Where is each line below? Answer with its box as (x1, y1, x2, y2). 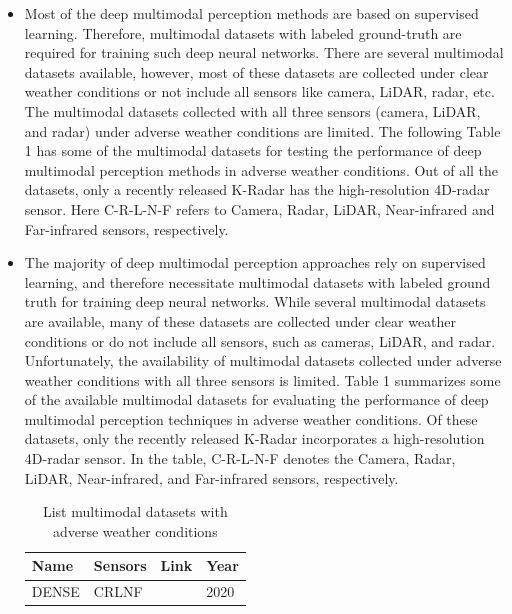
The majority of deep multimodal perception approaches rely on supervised (24, 252, 486, 273)
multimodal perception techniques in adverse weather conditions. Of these (24, 408, 478, 429)
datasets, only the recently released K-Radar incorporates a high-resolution (24, 428, 485, 449)
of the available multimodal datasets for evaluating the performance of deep (24, 389, 489, 410)
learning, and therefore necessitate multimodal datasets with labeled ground (24, 271, 491, 292)
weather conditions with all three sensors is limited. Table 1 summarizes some (24, 369, 501, 390)
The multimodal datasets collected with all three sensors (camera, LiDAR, (24, 100, 481, 121)
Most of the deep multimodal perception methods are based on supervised (24, 3, 479, 23)
